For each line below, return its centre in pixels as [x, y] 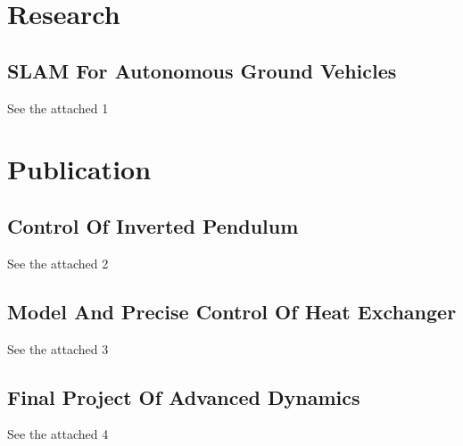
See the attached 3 [58, 348]
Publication [79, 169]
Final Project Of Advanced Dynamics [184, 396]
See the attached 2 [58, 263]
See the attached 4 [58, 434]
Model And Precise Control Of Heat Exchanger [232, 311]
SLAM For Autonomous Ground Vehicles [202, 70]
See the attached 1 [58, 107]
